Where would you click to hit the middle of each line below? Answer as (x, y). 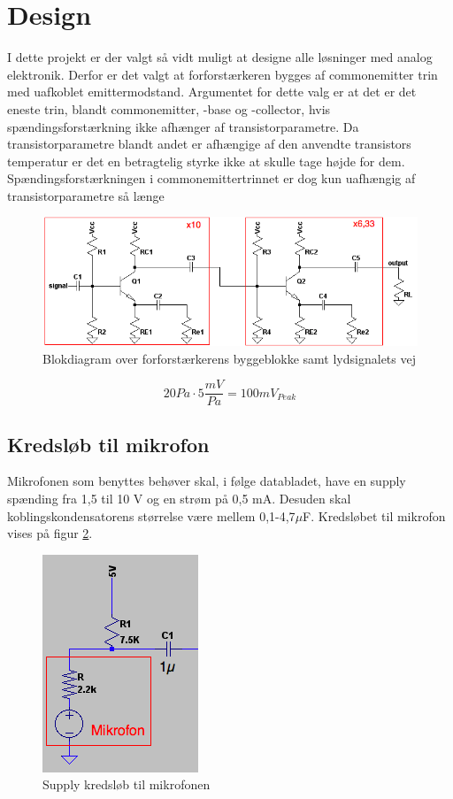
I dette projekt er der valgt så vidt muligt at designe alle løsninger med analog (220, 57)
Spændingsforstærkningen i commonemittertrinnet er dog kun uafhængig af (211, 178)
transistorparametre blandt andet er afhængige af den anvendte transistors (209, 144)
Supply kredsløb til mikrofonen (127, 784)
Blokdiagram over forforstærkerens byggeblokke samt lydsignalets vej (229, 358)
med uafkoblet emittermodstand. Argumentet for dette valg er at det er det (212, 92)
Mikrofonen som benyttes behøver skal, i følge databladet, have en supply (207, 481)
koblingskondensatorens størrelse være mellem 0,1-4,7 (151, 515)
